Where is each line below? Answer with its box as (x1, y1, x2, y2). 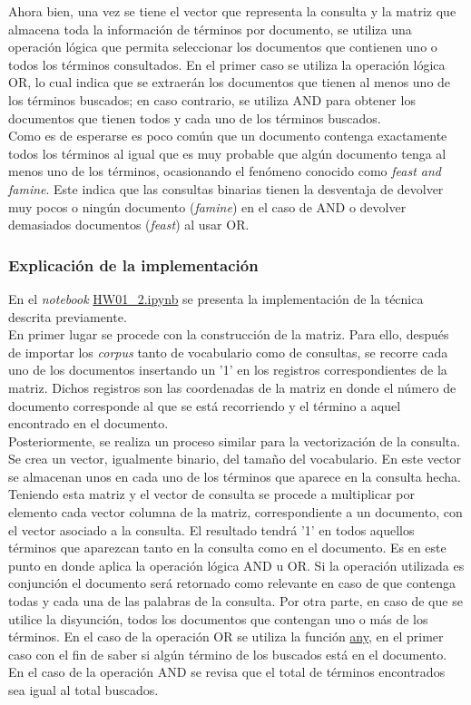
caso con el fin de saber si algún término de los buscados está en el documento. (8, 644, 447, 663)
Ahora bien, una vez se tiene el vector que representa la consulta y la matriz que (8, 2, 456, 20)
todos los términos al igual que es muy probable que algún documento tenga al (8, 143, 446, 162)
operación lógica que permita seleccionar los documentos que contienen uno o (8, 37, 437, 56)
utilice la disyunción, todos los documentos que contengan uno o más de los (8, 609, 428, 628)
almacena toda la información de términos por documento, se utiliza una (8, 19, 412, 38)
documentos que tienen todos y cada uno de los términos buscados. (8, 108, 381, 127)
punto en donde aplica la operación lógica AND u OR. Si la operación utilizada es (8, 555, 465, 574)
